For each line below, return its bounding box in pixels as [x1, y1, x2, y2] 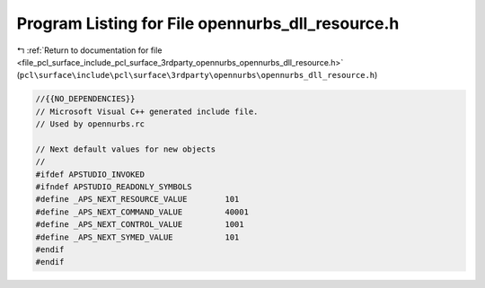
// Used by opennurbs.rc [35, 119, 145, 129]
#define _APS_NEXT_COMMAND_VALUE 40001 [35, 206, 249, 217]
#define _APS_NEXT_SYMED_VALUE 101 [35, 231, 240, 242]
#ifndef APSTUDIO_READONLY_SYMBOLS [35, 182, 192, 192]
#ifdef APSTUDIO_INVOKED [35, 169, 145, 179]
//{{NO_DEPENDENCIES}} [35, 94, 136, 104]
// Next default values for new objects [35, 144, 216, 154]
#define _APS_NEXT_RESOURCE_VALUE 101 [35, 194, 240, 205]
